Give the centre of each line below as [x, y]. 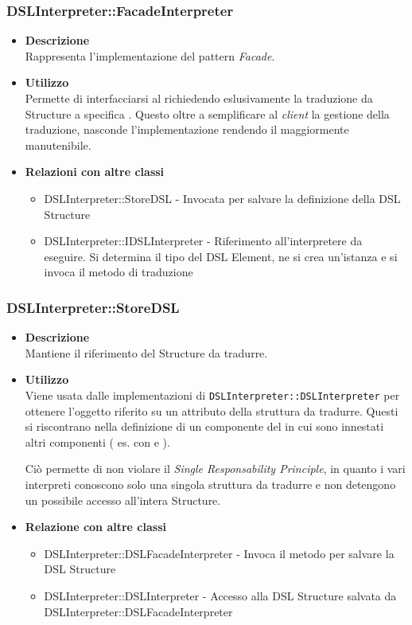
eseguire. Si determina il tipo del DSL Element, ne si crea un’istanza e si [221, 256]
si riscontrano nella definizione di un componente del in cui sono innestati [204, 426]
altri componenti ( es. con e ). [97, 441]
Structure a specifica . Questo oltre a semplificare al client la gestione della [207, 113]
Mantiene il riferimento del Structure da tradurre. [146, 352]
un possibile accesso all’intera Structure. [123, 500]
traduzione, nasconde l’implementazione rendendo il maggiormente [187, 129]
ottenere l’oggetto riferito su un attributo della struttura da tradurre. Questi [212, 410]
